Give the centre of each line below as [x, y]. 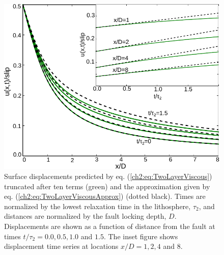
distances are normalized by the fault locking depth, [85, 216]
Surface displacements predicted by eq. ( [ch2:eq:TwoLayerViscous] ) [108, 176]
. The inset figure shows [141, 236]
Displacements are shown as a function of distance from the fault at [110, 226]
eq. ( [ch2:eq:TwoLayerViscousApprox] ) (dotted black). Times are [105, 196]
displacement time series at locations [61, 246]
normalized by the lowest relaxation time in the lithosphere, [97, 206]
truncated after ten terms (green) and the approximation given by [107, 186]
